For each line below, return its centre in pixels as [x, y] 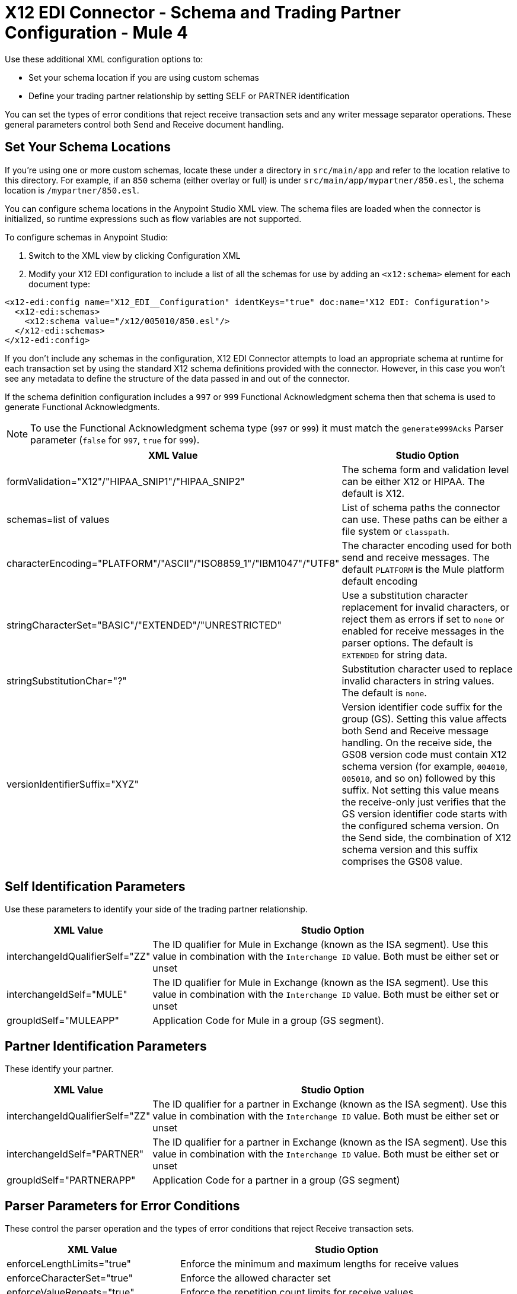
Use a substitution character [405, 595]
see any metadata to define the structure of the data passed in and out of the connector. [177, 378]
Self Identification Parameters [95, 887]
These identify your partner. [59, 1069]
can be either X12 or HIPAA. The [413, 481]
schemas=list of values [58, 519]
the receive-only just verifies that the [424, 802]
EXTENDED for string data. [395, 654]
